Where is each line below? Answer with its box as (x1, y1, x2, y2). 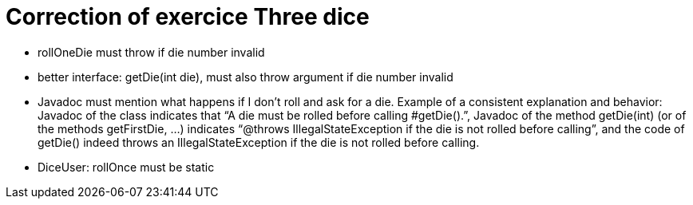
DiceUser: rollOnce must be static (38, 160, 215, 174)
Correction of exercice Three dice (6, 3, 370, 30)
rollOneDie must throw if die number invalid (38, 45, 265, 59)
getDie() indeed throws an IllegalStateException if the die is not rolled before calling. (38, 135, 480, 149)
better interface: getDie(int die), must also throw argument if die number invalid (38, 69, 453, 84)
